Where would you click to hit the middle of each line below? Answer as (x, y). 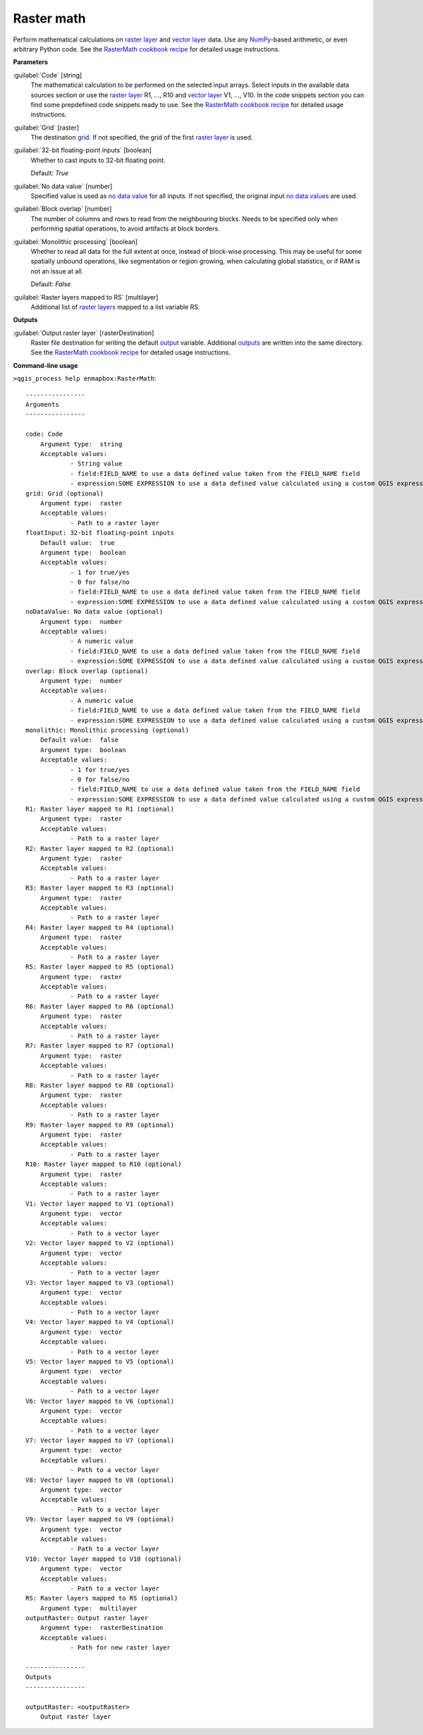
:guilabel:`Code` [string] (48, 75)
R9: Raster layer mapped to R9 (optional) (100, 1125)
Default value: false (79, 740)
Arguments (42, 405)
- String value (96, 464)
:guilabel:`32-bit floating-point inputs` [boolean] (82, 150)
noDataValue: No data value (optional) (94, 612)
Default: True (50, 173)
